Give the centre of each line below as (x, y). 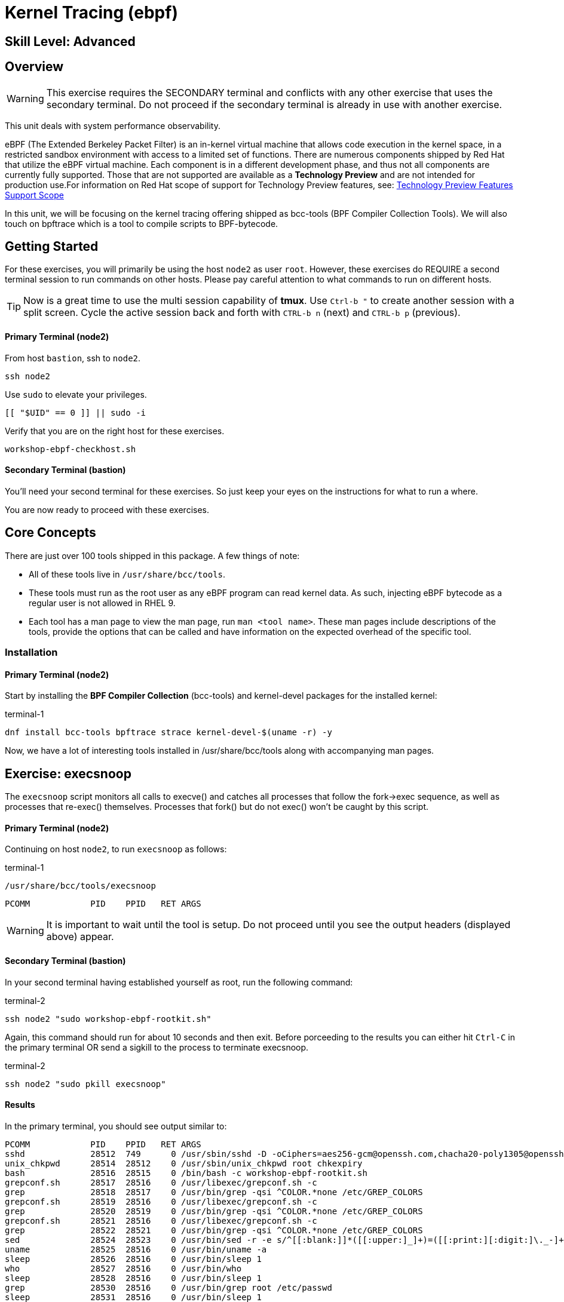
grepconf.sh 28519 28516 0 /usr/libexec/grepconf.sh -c (161, 1201)
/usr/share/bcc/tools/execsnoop (80, 886)
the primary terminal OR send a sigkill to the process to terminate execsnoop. (157, 1047)
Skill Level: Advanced (70, 41)
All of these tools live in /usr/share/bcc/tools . (127, 574)
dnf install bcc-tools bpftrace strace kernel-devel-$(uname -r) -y (168, 733)
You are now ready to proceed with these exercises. (107, 509)
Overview (34, 67)
